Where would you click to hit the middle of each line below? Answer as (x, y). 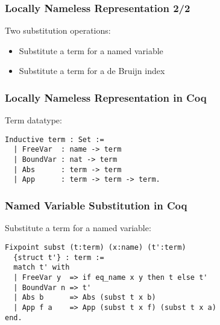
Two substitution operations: (58, 30)
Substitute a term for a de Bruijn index (92, 71)
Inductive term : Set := (55, 139)
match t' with (42, 268)
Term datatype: (33, 120)
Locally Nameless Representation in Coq (106, 97)
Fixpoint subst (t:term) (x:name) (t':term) (96, 247)
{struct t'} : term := (59, 257)
